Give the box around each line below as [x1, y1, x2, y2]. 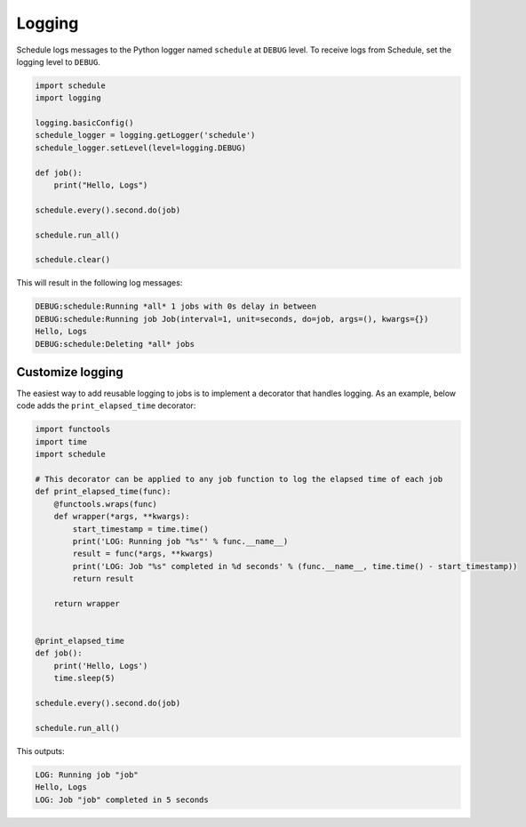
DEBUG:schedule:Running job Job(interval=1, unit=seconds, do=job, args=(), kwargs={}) [35, 314, 429, 324]
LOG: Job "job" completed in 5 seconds [35, 794, 209, 805]
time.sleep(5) [53, 673, 116, 684]
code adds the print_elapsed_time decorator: [16, 400, 196, 411]
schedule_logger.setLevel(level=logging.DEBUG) [35, 142, 246, 153]
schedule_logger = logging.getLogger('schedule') [35, 130, 256, 141]
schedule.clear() [35, 254, 111, 265]
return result [72, 574, 134, 584]
